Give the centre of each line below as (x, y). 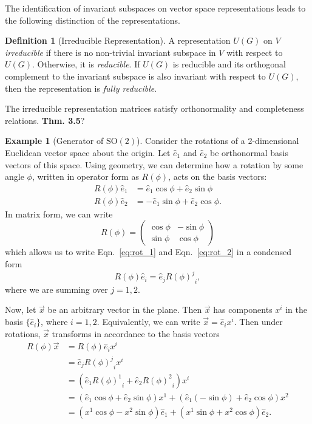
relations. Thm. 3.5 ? (45, 120)
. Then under (258, 322)
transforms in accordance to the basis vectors (136, 333)
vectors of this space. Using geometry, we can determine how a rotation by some (154, 164)
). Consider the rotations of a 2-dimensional (218, 141)
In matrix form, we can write (59, 214)
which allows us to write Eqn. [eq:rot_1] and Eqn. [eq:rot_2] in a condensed (148, 252)
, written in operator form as (85, 176)
